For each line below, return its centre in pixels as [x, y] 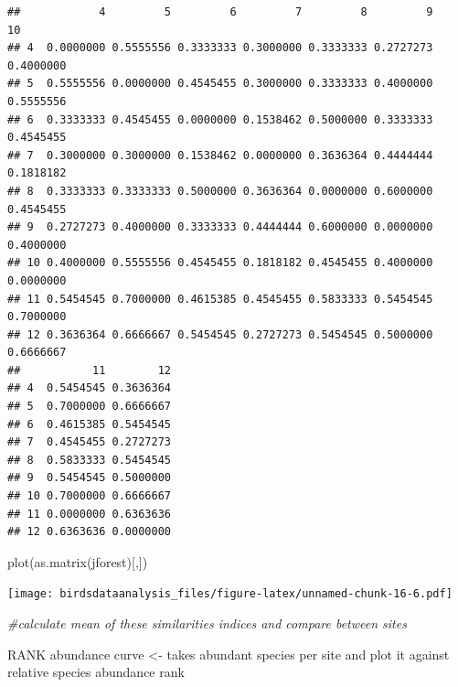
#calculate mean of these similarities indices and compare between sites [207, 623]
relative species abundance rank [96, 672]
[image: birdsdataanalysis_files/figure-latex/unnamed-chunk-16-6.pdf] [230, 594]
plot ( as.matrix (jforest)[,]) [78, 561]
